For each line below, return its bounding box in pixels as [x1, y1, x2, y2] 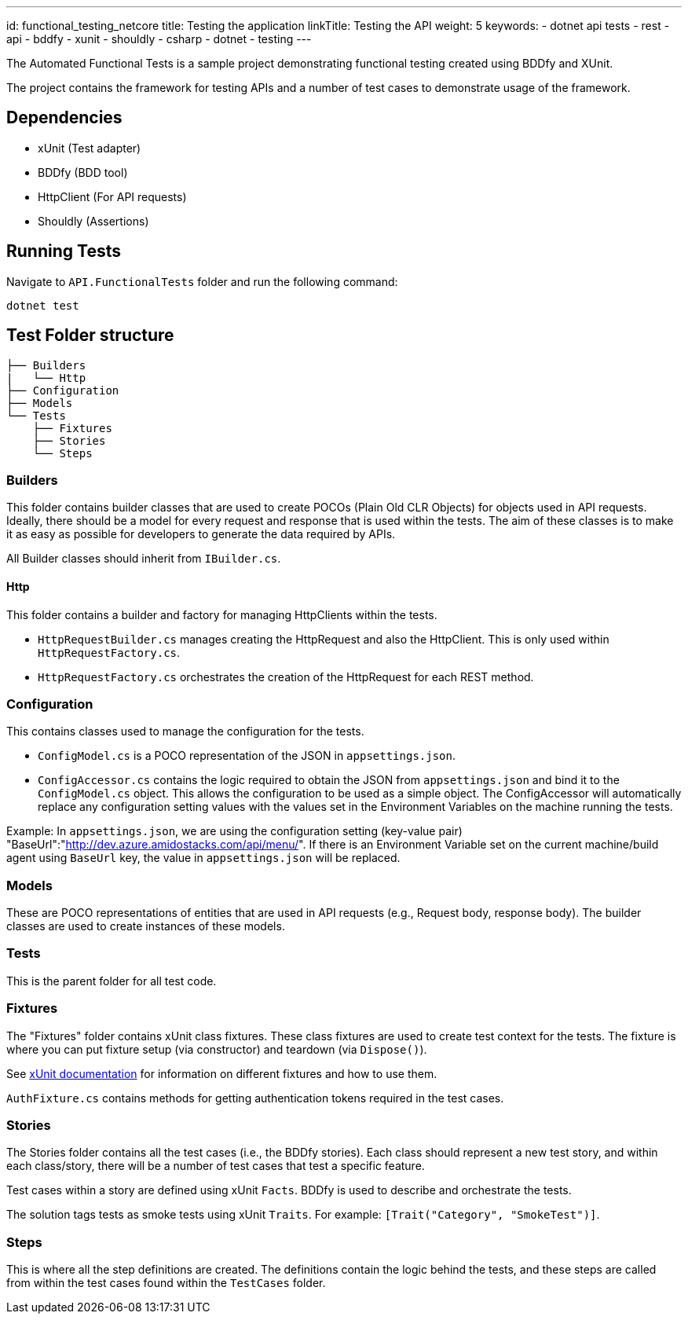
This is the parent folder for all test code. [6, 973, 217, 988]
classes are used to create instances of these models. [6, 919, 285, 933]
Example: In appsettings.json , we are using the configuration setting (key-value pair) [6, 824, 463, 838]
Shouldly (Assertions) [38, 214, 149, 228]
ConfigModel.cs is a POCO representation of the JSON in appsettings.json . [38, 749, 456, 763]
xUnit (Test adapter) [38, 141, 141, 155]
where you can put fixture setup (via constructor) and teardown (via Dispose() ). [6, 1042, 427, 1056]
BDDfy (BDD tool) [38, 165, 128, 179]
